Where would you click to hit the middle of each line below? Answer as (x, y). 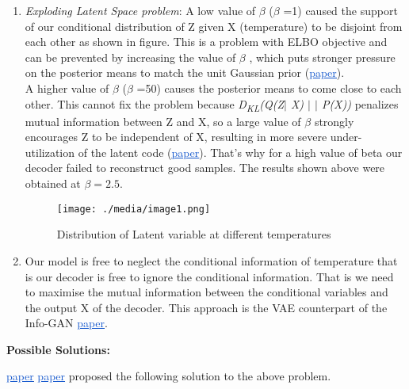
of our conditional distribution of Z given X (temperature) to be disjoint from (214, 26)
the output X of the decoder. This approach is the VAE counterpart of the (206, 307)
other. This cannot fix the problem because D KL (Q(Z (154, 105)
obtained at (53, 183)
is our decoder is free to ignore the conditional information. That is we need (209, 276)
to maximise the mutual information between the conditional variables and (206, 292)
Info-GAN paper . (66, 323)
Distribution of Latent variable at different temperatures (194, 234)
